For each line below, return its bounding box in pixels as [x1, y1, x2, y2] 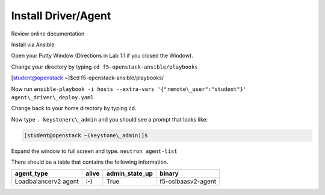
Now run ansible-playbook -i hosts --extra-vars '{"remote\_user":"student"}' [11, 85, 247, 93]
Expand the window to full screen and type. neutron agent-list [11, 147, 178, 155]
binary [159, 169, 179, 178]
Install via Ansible [11, 41, 55, 48]
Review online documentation [11, 30, 85, 37]
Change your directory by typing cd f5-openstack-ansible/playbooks [11, 63, 198, 70]
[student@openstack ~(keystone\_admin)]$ [23, 132, 148, 138]
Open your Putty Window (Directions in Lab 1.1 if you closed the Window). [11, 52, 194, 60]
